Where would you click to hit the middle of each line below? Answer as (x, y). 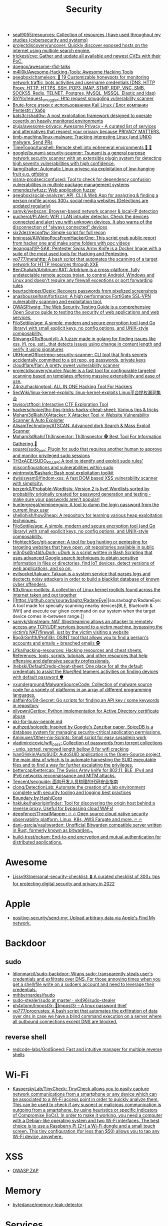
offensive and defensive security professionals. (61, 660)
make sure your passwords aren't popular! (56, 499)
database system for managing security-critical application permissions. (87, 732)
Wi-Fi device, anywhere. (37, 1136)
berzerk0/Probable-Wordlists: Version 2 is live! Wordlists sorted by (81, 488)
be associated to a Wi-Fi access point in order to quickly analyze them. (85, 1099)
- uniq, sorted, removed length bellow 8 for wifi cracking (70, 749)
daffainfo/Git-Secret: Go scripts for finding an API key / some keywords (86, 700)
